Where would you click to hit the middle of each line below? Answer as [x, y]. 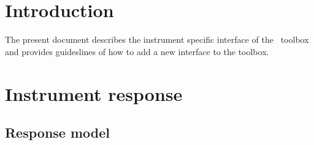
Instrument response [94, 93]
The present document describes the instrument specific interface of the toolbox [157, 39]
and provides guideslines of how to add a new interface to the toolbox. [137, 51]
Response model [58, 132]
